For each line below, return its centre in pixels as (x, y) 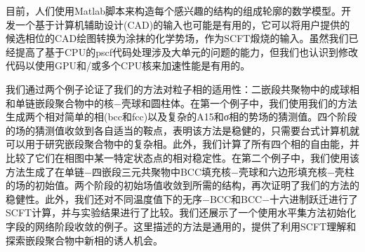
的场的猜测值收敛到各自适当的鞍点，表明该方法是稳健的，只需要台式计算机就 (182, 130)
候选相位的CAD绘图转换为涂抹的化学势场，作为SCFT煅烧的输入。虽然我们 (177, 38)
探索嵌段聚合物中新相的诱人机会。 (84, 240)
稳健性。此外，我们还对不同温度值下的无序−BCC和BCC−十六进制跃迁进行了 (182, 198)
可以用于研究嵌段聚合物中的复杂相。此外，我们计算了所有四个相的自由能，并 (182, 144)
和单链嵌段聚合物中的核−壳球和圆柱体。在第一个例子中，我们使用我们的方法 (181, 103)
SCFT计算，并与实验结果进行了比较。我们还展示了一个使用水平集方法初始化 (181, 212)
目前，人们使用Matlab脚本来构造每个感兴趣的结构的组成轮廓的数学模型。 (173, 10)
